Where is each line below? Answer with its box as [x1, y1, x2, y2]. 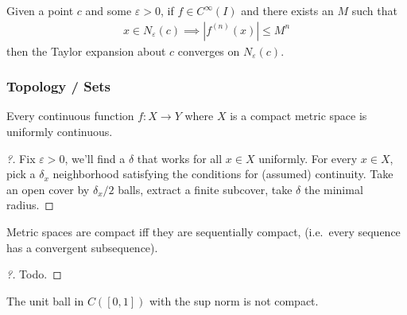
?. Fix [6, 150, 36, 166]
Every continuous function [6, 107, 134, 124]
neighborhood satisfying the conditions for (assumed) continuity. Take [52, 165, 393, 182]
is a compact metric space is [230, 107, 367, 124]
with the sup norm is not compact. [149, 292, 319, 309]
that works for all [137, 150, 223, 166]
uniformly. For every [258, 150, 358, 166]
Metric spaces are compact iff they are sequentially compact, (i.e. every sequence [6, 224, 401, 239]
